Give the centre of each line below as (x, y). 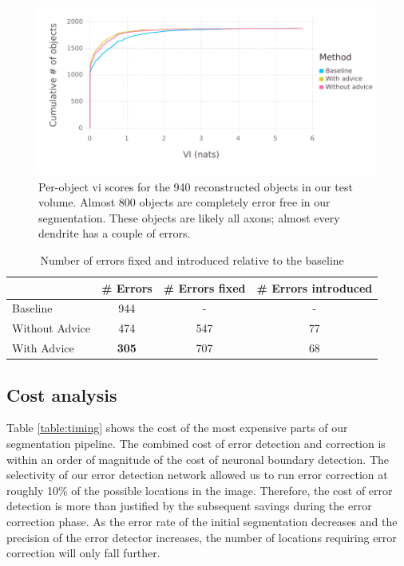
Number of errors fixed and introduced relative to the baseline (192, 259)
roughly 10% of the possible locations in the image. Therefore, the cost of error (200, 490)
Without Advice (51, 328)
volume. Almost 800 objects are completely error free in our (184, 202)
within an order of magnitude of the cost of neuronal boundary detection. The (198, 459)
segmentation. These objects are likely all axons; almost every (189, 217)
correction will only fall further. (83, 553)
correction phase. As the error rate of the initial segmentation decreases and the (202, 521)
